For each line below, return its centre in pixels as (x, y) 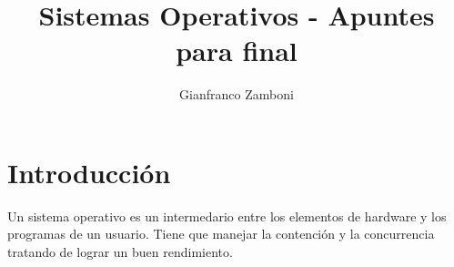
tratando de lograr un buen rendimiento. (120, 252)
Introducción (89, 172)
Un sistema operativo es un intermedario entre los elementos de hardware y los (227, 216)
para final (237, 51)
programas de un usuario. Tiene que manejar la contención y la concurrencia (221, 234)
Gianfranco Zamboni (237, 94)
